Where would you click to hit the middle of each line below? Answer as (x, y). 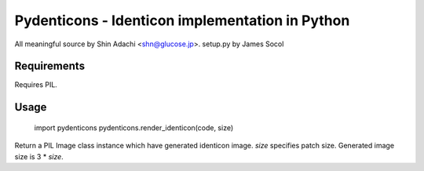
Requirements (50, 66)
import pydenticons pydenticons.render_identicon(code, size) (134, 127)
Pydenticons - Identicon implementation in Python (182, 20)
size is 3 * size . (39, 156)
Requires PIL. (36, 85)
